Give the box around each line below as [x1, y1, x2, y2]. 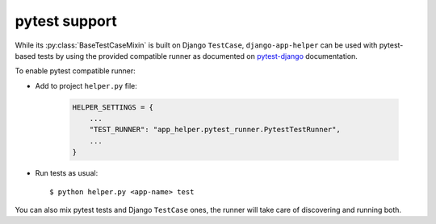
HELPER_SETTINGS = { [72, 102, 153, 112]
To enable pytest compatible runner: [15, 66, 136, 76]
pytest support [15, 12, 117, 30]
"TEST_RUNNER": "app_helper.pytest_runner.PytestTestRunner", [89, 125, 341, 135]
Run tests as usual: [35, 168, 99, 178]
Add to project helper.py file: [35, 81, 137, 90]
